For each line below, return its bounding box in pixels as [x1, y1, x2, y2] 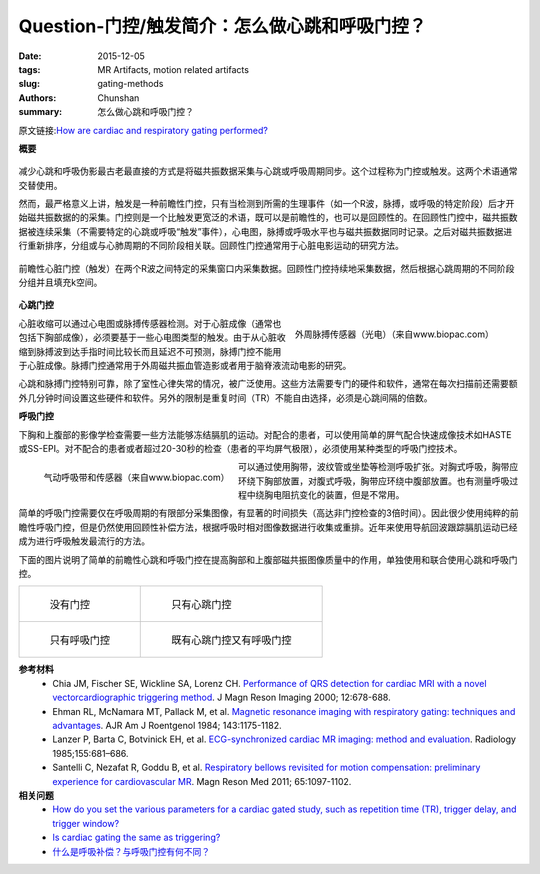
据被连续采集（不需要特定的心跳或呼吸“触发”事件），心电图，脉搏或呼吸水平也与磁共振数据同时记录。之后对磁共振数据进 [18, 225, 513, 237]
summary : [18, 106, 63, 118]
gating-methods [97, 78, 164, 90]
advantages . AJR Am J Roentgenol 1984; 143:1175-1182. [52, 720, 282, 731]
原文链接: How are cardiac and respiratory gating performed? [18, 124, 269, 136]
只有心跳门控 [171, 598, 232, 612]
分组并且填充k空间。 [18, 276, 103, 289]
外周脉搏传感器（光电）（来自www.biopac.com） [295, 328, 494, 340]
